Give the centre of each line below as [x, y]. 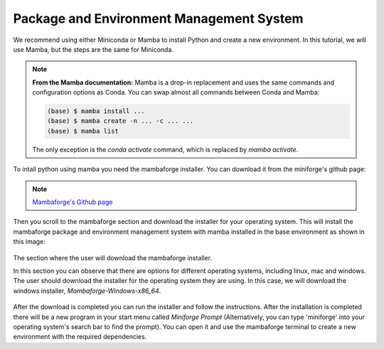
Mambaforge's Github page [73, 202]
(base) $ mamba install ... [96, 111]
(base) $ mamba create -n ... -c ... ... [121, 121]
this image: [29, 242]
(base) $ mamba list [83, 131]
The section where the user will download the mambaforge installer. [113, 258]
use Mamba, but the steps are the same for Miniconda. [94, 49]
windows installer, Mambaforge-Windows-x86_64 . [87, 291]
